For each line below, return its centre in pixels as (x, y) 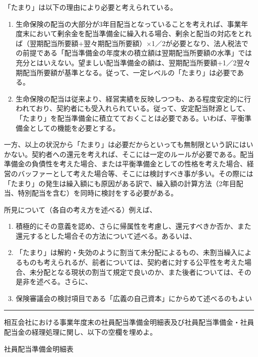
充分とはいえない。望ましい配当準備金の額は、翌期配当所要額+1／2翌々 (133, 62)
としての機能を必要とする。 (74, 127)
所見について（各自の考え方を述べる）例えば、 (80, 209)
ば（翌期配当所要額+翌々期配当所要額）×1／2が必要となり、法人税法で (132, 43)
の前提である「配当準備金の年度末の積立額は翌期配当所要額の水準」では (134, 53)
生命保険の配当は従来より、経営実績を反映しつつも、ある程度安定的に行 (133, 98)
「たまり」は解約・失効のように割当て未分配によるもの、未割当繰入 (127, 252)
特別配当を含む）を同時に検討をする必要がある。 (97, 193)
